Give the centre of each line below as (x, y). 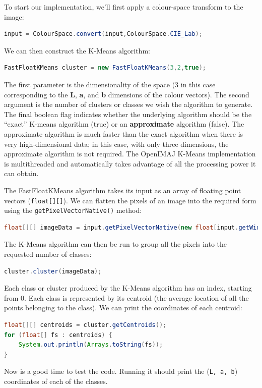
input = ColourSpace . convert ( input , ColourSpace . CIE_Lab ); (103, 34)
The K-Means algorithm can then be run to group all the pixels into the (116, 244)
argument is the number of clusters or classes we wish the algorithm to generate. (128, 104)
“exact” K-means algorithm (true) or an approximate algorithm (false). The (124, 124)
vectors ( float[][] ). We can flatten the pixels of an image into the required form (130, 200)
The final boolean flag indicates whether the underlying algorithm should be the (128, 114)
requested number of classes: (48, 254)
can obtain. (21, 173)
